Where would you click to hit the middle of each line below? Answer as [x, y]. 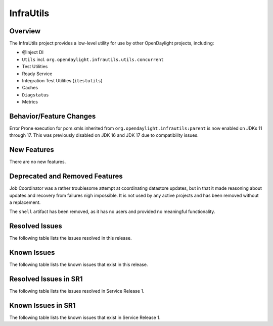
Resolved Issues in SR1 [46, 279]
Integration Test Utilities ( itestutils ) [62, 81]
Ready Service [37, 74]
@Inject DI [33, 52]
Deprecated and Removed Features [66, 176]
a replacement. [25, 202]
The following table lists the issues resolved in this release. [71, 238]
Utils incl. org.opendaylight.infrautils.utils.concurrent [93, 59]
